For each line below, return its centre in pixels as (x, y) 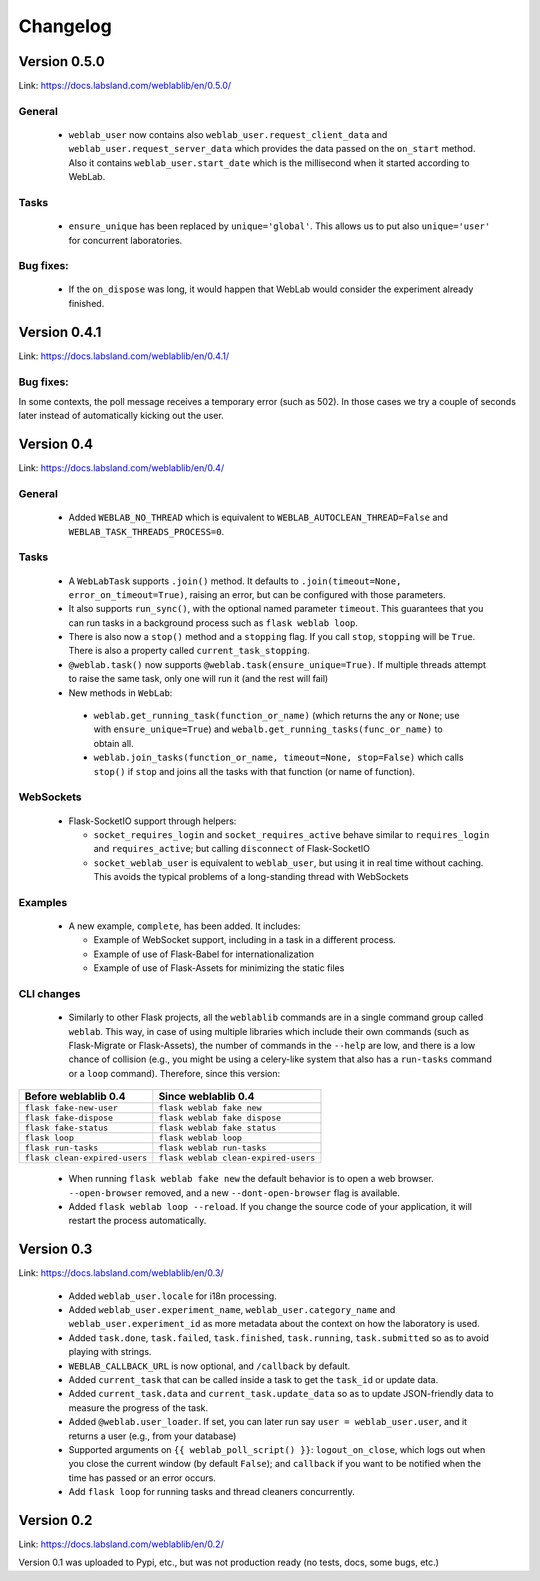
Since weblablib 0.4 (206, 1097)
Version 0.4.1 (60, 331)
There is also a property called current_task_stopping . (189, 651)
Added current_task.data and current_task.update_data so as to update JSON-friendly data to (281, 1394)
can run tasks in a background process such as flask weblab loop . (213, 622)
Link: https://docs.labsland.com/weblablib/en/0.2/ (121, 1544)
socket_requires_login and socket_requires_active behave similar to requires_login (291, 834)
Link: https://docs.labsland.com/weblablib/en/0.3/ (121, 1273)
